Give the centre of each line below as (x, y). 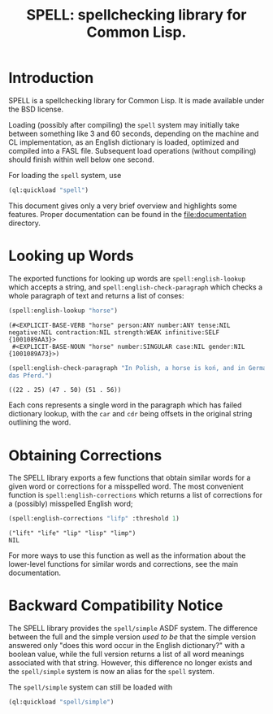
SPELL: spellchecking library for (136, 15)
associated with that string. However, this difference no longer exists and (130, 663)
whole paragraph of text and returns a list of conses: (96, 295)
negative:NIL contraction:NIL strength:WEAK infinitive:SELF (114, 332)
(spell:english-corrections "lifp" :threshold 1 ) (94, 519)
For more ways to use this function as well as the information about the (127, 555)
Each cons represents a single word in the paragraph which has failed (125, 405)
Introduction (51, 78)
